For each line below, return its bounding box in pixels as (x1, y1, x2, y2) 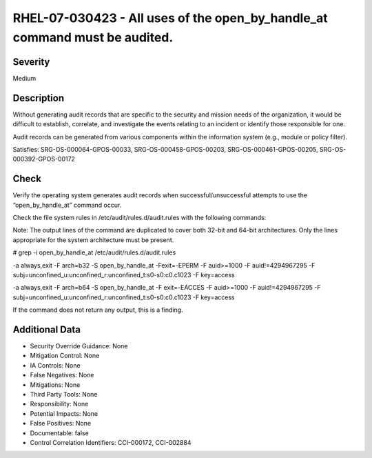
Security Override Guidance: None (30, 342, 128, 350)
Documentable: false (30, 428, 89, 437)
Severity (12, 56, 50, 68)
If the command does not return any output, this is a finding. (12, 306, 183, 314)
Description (12, 92, 65, 103)
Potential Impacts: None (30, 409, 99, 417)
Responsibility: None (30, 400, 89, 408)
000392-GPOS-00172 (12, 155, 76, 163)
